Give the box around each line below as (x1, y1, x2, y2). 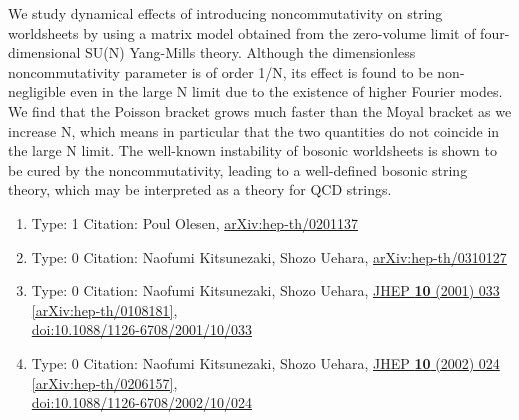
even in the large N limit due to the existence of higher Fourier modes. (70, 81, 503, 102)
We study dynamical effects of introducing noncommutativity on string (8, 3, 443, 23)
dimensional (8, 42, 81, 63)
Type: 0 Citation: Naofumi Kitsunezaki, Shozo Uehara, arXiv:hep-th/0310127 (31, 246, 507, 267)
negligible (8, 81, 66, 102)
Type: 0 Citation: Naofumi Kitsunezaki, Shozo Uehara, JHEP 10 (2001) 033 (31, 280, 500, 301)
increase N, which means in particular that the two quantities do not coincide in (8, 120, 500, 141)
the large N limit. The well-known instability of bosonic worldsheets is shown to (8, 140, 497, 161)
